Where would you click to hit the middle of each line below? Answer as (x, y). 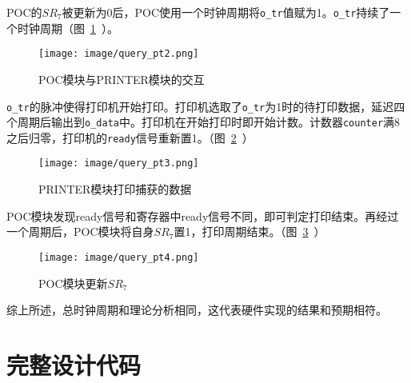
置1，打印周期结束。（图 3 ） (249, 231)
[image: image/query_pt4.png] (119, 257)
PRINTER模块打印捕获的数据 (115, 189)
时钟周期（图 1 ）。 (68, 28)
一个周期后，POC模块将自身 (80, 231)
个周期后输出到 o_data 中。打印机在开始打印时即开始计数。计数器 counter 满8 (204, 122)
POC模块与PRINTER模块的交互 (122, 79)
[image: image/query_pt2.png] (119, 54)
